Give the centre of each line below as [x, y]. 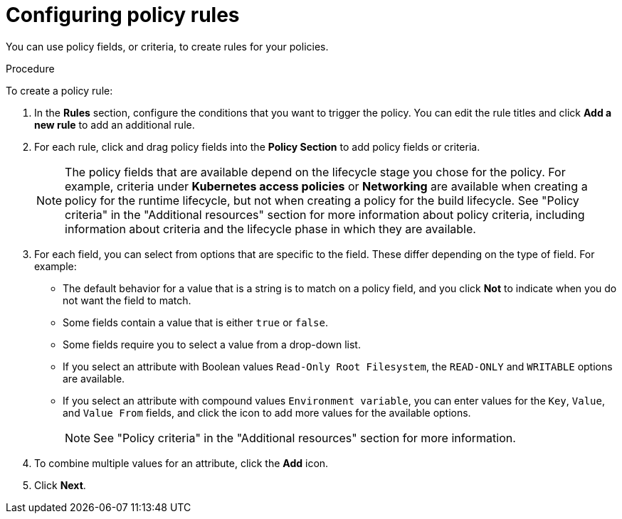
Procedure [30, 68]
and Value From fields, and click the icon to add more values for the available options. [267, 412]
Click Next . [60, 485]
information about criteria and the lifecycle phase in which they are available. [270, 229]
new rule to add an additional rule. [115, 124]
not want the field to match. [127, 300]
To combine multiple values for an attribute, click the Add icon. [181, 463]
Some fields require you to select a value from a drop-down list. [212, 344]
